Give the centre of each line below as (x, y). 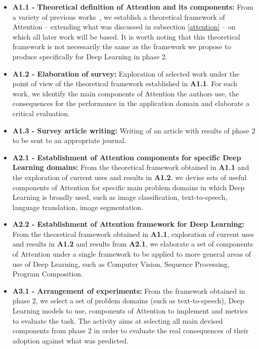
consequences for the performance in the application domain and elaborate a (131, 103)
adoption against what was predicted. (71, 340)
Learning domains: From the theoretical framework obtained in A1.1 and (131, 167)
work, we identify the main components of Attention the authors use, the (126, 93)
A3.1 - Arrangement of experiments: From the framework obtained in (129, 290)
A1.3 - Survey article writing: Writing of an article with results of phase (131, 130)
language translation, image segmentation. (78, 207)
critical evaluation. (41, 113)
